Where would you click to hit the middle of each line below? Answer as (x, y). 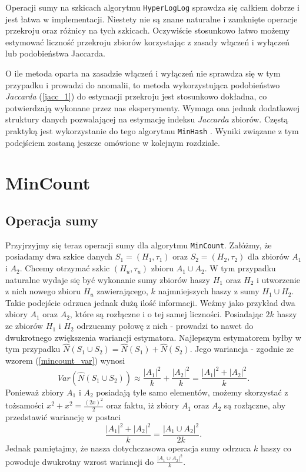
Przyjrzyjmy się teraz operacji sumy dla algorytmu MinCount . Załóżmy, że (139, 245)
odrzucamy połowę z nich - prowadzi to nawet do (165, 326)
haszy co (276, 448)
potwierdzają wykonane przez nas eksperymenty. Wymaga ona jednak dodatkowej (153, 107)
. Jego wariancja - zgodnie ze (242, 349)
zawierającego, (122, 291)
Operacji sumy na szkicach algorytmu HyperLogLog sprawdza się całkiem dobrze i (152, 7)
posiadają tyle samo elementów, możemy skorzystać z (192, 392)
